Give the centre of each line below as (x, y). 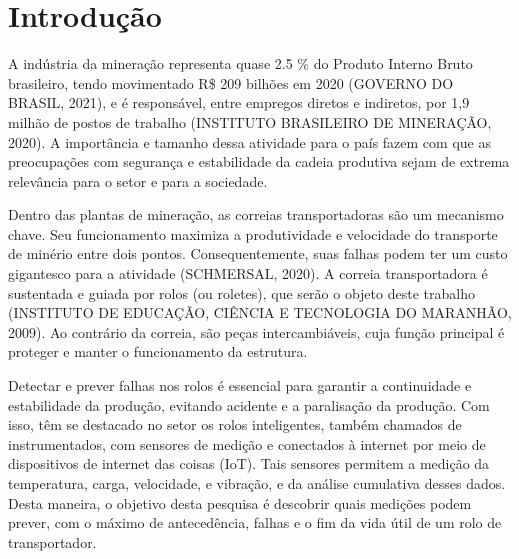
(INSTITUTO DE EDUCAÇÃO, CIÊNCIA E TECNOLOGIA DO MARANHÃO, (260, 312)
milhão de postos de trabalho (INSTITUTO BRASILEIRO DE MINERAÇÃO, (250, 121)
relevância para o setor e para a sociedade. (138, 180)
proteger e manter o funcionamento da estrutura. (158, 351)
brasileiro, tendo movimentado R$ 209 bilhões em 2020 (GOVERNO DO (231, 82)
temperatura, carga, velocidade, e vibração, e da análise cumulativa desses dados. (257, 483)
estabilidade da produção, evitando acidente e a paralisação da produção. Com (249, 404)
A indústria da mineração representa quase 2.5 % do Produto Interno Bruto (240, 63)
